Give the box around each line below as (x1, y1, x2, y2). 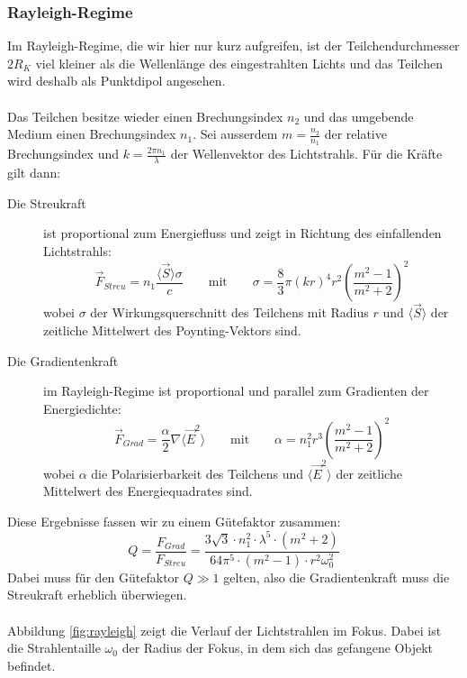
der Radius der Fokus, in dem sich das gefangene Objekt (121, 638, 433, 657)
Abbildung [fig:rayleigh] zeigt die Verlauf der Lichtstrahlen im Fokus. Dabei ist (7, 620, 442, 639)
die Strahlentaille (7, 638, 101, 657)
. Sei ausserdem (193, 124, 278, 143)
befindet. (7, 655, 56, 674)
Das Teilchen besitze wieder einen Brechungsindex (7, 106, 283, 125)
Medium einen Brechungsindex (7, 124, 176, 143)
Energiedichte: (43, 399, 121, 417)
